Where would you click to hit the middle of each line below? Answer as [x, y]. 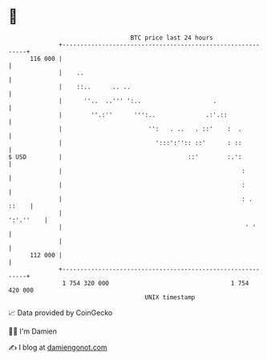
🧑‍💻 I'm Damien [33, 331]
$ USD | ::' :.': [125, 157]
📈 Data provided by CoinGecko [61, 313]
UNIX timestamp [170, 297]
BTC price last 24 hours [172, 38]
